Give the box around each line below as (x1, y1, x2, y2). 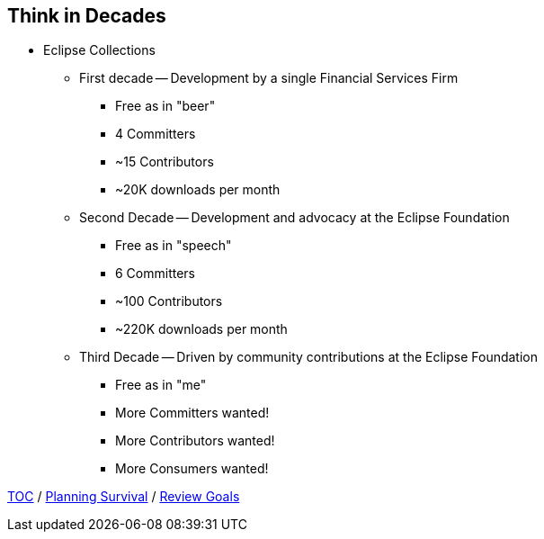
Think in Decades (7, 4, 166, 27)
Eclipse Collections (43, 42, 156, 58)
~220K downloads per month (115, 321, 288, 337)
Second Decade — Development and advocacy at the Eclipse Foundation (79, 210, 510, 226)
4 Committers (115, 126, 196, 142)
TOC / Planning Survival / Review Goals (7, 489, 240, 505)
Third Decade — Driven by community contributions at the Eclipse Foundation (79, 349, 539, 365)
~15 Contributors (115, 154, 214, 170)
